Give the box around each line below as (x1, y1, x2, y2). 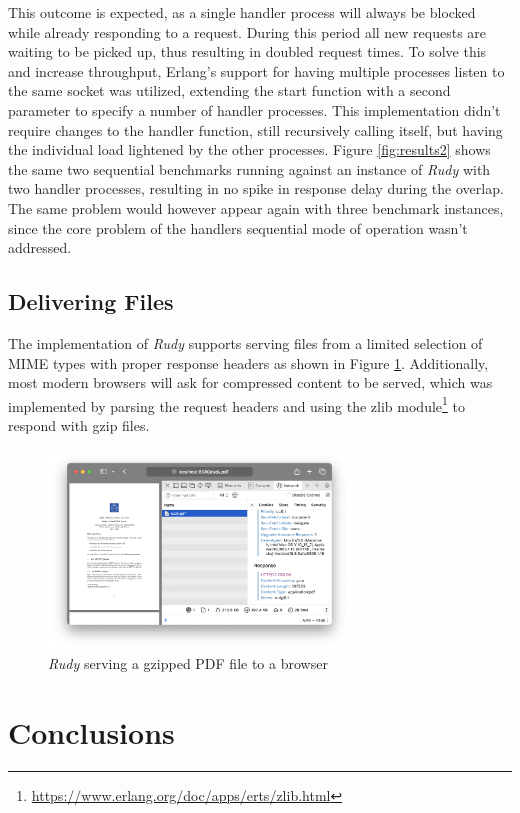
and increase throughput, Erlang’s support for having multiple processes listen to (8, 60, 505, 81)
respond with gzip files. (8, 414, 150, 435)
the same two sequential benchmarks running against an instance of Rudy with (8, 158, 491, 179)
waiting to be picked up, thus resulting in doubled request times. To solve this (8, 41, 487, 62)
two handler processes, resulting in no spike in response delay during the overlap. (8, 178, 504, 199)
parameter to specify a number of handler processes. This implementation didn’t (8, 99, 501, 120)
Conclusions (8, 711, 175, 752)
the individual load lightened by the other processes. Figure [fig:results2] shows (8, 139, 491, 160)
